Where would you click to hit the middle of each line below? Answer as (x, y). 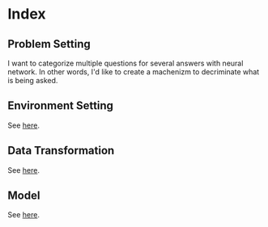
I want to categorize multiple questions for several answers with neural (125, 63)
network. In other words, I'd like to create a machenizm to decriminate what (134, 72)
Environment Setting (61, 106)
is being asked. (33, 80)
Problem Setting (49, 44)
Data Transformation (61, 151)
